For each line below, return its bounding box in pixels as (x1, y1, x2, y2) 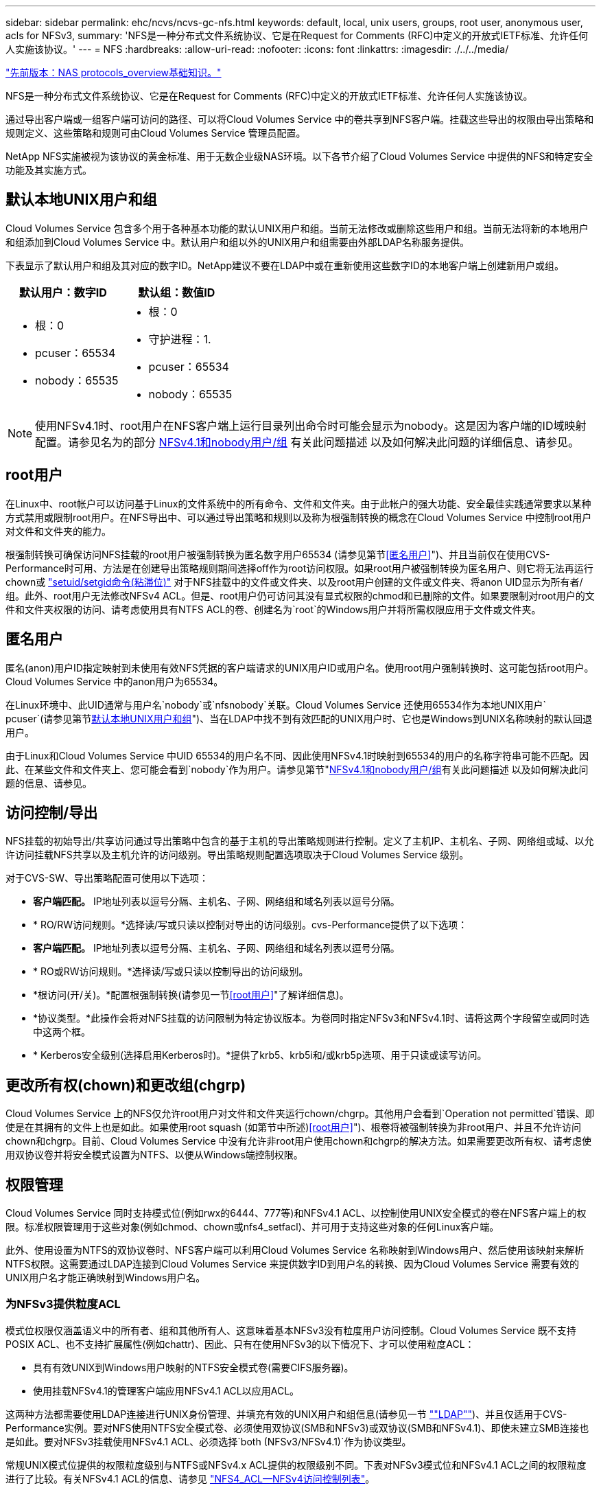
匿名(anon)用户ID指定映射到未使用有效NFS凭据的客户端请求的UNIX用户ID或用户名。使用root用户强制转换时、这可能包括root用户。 (5, 661, 594, 674)
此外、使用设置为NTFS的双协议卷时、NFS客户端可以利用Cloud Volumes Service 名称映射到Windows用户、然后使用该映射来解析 (5, 1244, 585, 1257)
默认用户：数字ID (19, 285, 107, 299)
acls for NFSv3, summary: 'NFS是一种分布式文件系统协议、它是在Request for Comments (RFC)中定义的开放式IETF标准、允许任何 (5, 30, 589, 41)
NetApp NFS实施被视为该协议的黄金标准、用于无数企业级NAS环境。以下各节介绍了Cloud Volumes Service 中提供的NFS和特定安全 (5, 150, 593, 162)
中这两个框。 (33, 1026, 91, 1038)
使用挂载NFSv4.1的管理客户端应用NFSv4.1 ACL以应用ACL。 (33, 1384, 300, 1397)
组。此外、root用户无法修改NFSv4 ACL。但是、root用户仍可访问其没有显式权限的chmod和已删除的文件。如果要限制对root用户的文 (5, 589, 595, 601)
